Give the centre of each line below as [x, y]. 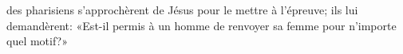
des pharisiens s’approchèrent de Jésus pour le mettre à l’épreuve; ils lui [182, 10]
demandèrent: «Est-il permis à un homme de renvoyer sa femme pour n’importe [201, 25]
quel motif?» [38, 41]
